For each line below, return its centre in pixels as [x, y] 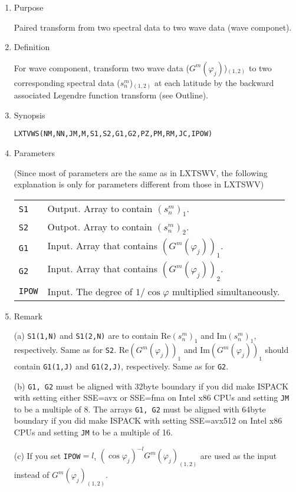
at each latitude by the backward [214, 82]
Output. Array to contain [100, 208]
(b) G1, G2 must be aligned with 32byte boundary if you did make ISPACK [151, 386]
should [277, 350]
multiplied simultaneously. [226, 291]
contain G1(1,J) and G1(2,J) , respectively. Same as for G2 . [121, 366]
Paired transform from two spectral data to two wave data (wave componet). [153, 27]
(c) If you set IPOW [47, 455]
